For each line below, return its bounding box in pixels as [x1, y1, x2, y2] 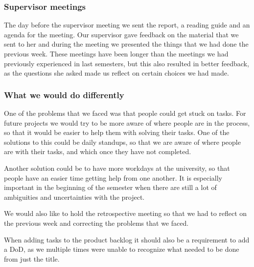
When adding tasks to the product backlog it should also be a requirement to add [4, 234, 250, 244]
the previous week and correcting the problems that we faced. [4, 217, 189, 228]
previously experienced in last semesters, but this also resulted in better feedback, [4, 58, 249, 68]
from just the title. [4, 253, 60, 264]
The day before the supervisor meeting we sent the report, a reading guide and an [4, 20, 250, 30]
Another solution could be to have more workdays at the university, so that [4, 162, 230, 173]
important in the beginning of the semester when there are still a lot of [4, 182, 217, 192]
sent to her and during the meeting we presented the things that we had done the [4, 39, 249, 49]
